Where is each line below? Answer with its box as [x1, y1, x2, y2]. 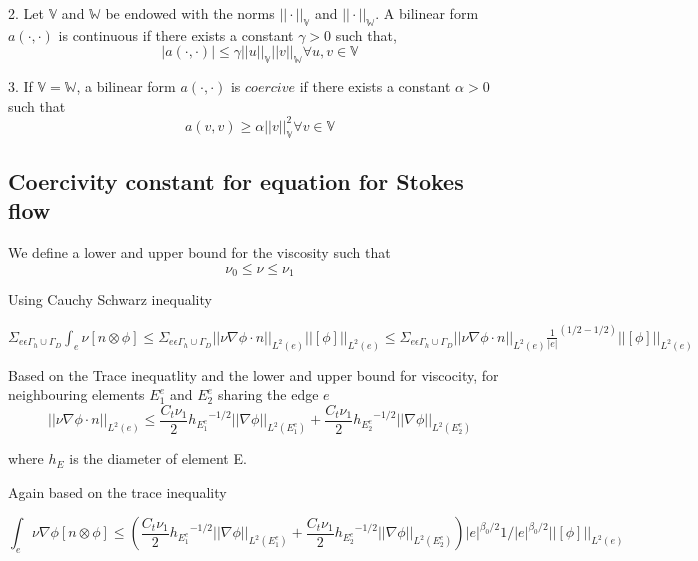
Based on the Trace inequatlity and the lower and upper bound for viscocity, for [8, 364, 499, 385]
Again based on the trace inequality [8, 481, 227, 502]
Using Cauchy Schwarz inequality [8, 289, 212, 310]
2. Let [8, 3, 44, 23]
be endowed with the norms [105, 3, 275, 23]
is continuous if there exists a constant [58, 24, 294, 45]
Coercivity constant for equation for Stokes [8, 166, 464, 197]
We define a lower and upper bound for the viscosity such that [8, 242, 391, 263]
